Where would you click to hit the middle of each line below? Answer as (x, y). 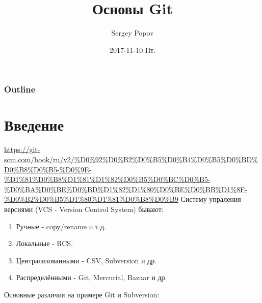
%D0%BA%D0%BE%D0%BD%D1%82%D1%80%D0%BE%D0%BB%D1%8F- (126, 189)
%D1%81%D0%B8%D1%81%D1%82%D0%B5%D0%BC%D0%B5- (107, 179)
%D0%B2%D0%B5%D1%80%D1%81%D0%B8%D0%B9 (91, 199)
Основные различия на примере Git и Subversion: (82, 294)
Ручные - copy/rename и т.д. (61, 226)
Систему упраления (211, 199)
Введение (34, 125)
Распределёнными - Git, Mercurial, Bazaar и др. (91, 277)
